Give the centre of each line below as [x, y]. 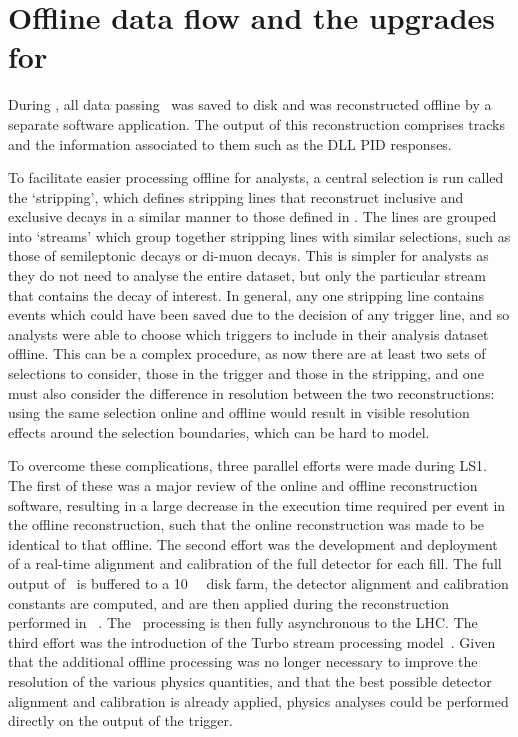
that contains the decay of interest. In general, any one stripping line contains [246, 294]
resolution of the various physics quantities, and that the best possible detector [250, 680]
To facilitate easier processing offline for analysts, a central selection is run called [256, 177]
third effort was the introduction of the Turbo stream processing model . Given [252, 641]
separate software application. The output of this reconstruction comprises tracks [256, 123]
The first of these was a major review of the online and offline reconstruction [243, 485]
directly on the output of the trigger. [120, 720]
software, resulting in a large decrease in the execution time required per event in [257, 504]
